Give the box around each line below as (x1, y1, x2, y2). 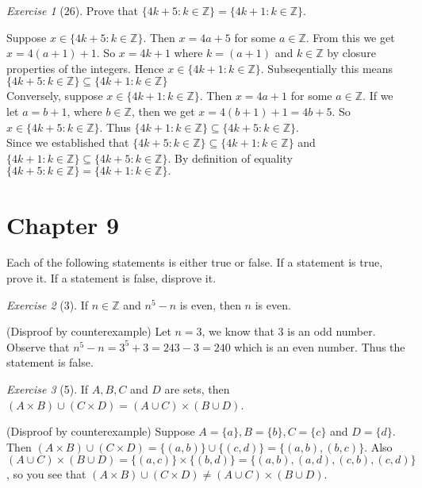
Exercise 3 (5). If (6, 381, 89, 398)
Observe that (6, 338, 70, 355)
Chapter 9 (6, 208, 120, 240)
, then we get (131, 102, 195, 119)
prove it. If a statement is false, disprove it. (6, 270, 217, 286)
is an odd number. (287, 323, 376, 340)
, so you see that (6, 466, 86, 482)
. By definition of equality (167, 149, 293, 166)
